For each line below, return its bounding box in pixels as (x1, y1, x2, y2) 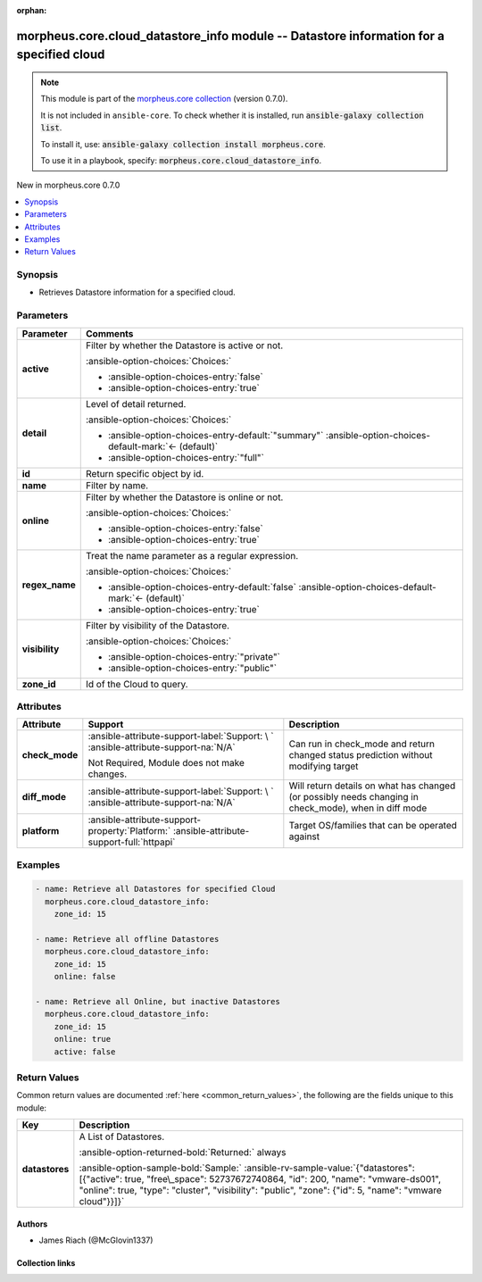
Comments (86, 327, 134, 339)
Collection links (16, 1258, 76, 1269)
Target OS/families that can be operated (288, 820, 457, 832)
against (288, 830, 320, 843)
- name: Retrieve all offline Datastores (35, 934, 220, 945)
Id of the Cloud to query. (86, 678, 188, 690)
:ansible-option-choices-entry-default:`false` (108, 580, 296, 593)
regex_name (21, 579, 76, 591)
